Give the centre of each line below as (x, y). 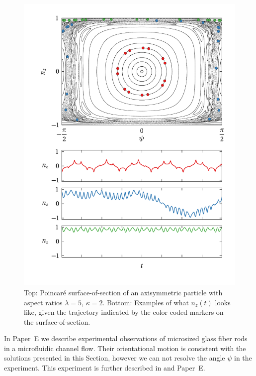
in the (243, 358)
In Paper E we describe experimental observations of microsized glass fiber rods (126, 338)
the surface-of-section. (57, 321)
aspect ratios (43, 302)
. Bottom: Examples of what (146, 302)
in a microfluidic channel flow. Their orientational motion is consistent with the (125, 348)
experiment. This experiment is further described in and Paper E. (105, 368)
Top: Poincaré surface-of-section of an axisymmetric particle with (123, 292)
